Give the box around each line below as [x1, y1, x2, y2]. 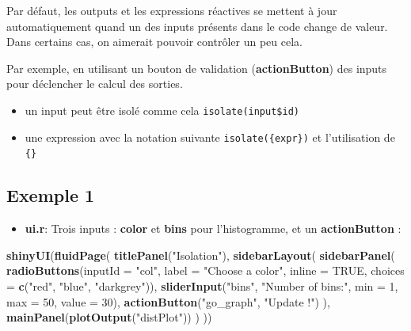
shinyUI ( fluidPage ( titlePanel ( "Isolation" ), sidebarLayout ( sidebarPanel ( [6, 246, 395, 263]
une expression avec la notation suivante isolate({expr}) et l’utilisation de [25, 128, 395, 145]
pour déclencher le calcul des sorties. [6, 75, 183, 92]
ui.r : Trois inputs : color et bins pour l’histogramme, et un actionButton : [25, 220, 401, 237]
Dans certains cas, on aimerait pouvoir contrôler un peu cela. [6, 33, 303, 50]
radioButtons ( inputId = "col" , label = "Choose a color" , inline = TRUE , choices [6, 262, 405, 279]
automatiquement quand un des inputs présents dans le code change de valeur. [6, 17, 388, 34]
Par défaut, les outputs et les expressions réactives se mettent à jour [6, 2, 337, 18]
